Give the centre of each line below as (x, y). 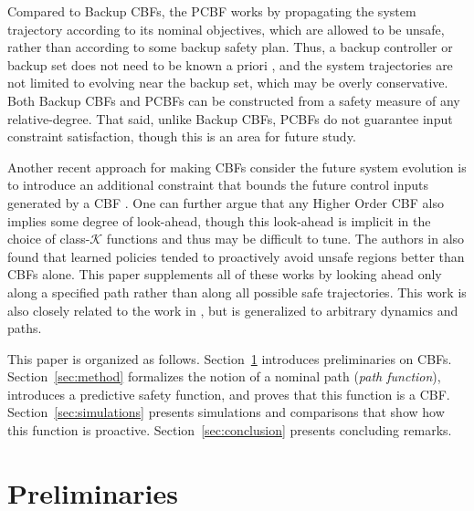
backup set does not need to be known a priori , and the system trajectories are (230, 64)
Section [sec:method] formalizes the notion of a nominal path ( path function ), (224, 376)
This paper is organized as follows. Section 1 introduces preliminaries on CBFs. (230, 358)
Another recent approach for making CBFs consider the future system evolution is (237, 167)
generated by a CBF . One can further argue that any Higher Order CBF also (226, 202)
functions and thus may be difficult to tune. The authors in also (285, 239)
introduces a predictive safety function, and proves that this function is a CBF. (229, 394)
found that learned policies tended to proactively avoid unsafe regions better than (236, 256)
